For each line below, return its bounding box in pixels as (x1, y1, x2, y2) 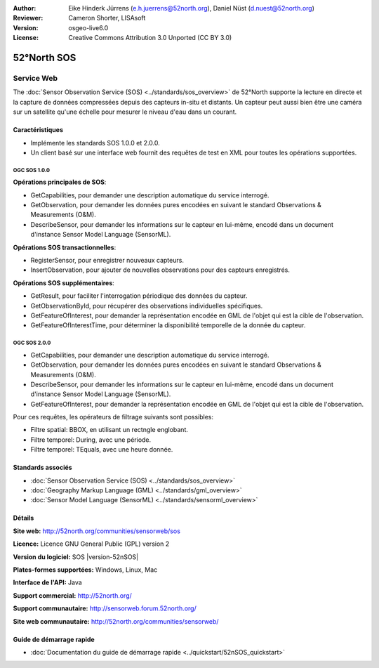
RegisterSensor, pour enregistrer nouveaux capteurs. (30, 256, 184, 264)
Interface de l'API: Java (13, 578, 82, 587)
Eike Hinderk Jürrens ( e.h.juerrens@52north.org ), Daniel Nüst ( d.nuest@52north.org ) (68, 4, 315, 12)
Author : (13, 4, 36, 12)
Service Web (13, 73, 58, 83)
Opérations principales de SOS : (13, 178, 107, 186)
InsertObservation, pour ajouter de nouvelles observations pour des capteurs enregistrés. (30, 266, 291, 274)
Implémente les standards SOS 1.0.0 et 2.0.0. (30, 138, 161, 147)
